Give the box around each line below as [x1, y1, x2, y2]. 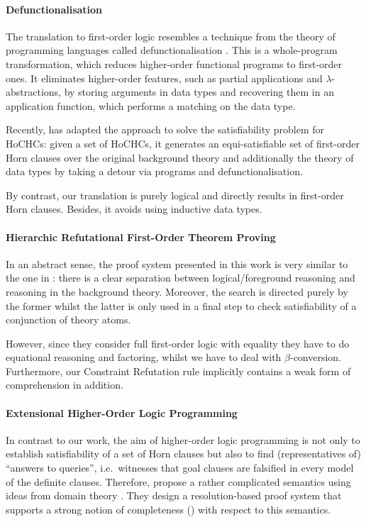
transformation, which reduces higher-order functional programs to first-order [6, 56, 343, 71]
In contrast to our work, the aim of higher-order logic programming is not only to [6, 432, 360, 447]
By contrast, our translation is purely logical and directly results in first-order [6, 187, 344, 202]
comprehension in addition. [6, 377, 123, 392]
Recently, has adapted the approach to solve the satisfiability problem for [6, 122, 325, 137]
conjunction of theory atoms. [6, 312, 131, 327]
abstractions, [6, 84, 61, 99]
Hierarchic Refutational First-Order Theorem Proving [6, 229, 276, 244]
